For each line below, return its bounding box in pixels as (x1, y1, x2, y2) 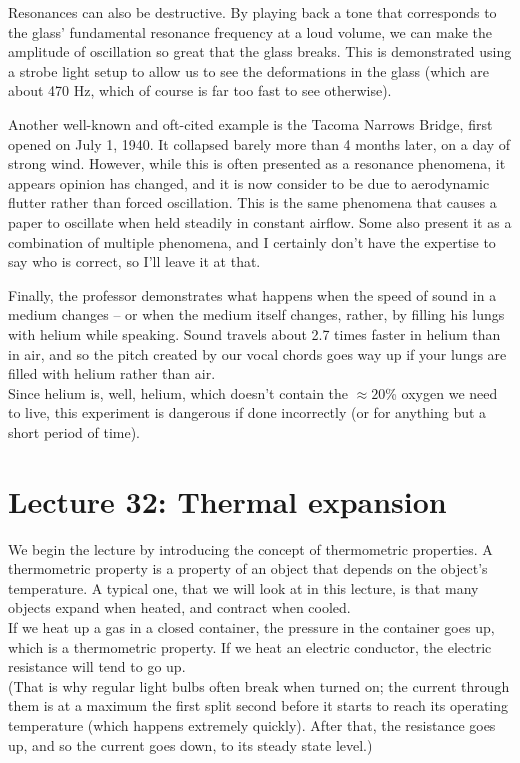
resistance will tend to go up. (8, 656, 186, 677)
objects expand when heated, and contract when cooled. (8, 597, 351, 618)
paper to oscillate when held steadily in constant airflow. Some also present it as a (8, 211, 512, 232)
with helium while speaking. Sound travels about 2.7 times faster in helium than (8, 323, 501, 344)
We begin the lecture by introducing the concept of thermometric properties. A (8, 538, 493, 559)
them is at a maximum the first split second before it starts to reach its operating (8, 695, 509, 716)
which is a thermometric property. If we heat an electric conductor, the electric (8, 636, 492, 657)
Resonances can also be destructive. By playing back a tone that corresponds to (8, 2, 497, 22)
